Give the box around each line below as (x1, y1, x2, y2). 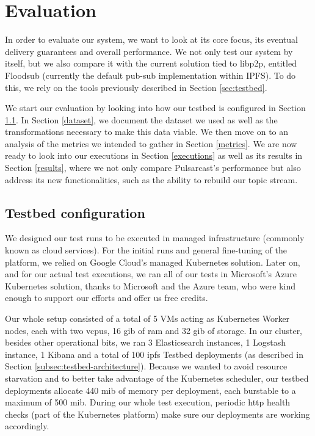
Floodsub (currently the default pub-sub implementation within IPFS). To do (5, 68, 296, 81)
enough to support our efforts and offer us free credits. (5, 291, 208, 304)
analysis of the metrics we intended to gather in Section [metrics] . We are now (5, 137, 297, 150)
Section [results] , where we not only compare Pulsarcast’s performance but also (5, 161, 301, 174)
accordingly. (5, 420, 49, 432)
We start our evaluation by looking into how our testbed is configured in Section (5, 101, 306, 114)
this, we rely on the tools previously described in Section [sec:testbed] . (5, 81, 267, 93)
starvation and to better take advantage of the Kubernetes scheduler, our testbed (5, 371, 309, 384)
